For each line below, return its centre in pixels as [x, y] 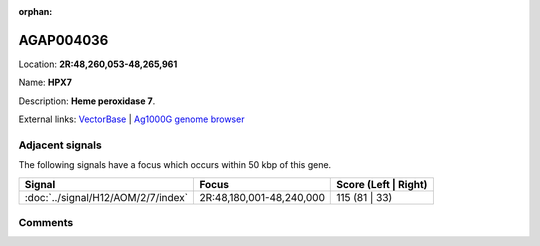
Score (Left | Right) [382, 184]
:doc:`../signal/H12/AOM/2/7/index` [106, 197]
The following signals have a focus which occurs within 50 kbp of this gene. [175, 165]
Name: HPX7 [45, 82]
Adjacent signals [60, 145]
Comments [46, 222]
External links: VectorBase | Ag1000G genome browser [131, 119]
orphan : [35, 11]
